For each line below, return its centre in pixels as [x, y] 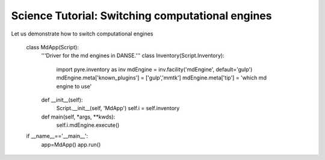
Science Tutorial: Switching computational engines [141, 16]
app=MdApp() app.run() [71, 144]
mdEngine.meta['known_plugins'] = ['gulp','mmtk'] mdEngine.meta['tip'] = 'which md [162, 78]
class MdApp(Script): [53, 47]
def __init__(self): [62, 100]
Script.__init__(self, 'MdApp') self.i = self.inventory [118, 108]
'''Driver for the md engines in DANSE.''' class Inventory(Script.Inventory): [133, 56]
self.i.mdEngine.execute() [88, 125]
